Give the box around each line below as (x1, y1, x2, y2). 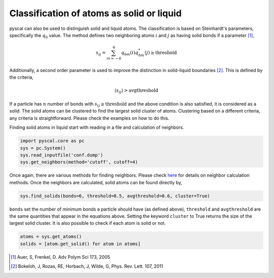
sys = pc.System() (20, 145, 66, 151)
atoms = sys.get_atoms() (20, 234, 82, 239)
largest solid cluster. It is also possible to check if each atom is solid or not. (9, 220, 166, 226)
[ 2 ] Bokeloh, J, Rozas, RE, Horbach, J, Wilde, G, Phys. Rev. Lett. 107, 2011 (11, 263, 163, 269)
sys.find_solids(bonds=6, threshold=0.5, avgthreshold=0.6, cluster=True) (20, 193, 211, 199)
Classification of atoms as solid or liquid (9, 8, 182, 19)
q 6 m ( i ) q (121, 50, 139, 57)
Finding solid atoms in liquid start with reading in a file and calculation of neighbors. (9, 124, 185, 130)
